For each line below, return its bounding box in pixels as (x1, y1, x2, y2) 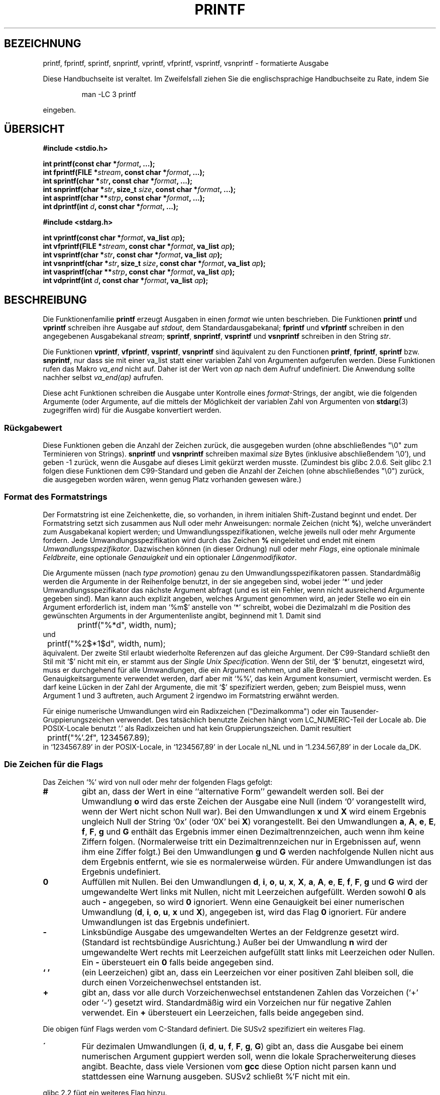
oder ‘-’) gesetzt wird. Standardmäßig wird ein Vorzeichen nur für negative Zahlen (81, 997, 392, 1008)
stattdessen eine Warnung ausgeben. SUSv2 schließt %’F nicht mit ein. (81, 1071, 350, 1081)
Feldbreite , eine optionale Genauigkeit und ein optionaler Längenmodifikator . (43, 553, 297, 562)
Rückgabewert (4, 422, 62, 433)
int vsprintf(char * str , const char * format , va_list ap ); (43, 250, 223, 259)
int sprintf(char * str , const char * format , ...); (43, 176, 193, 186)
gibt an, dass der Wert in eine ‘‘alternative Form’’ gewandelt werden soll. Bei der (81, 786, 384, 796)
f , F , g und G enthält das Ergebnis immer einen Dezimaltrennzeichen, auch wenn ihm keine (81, 826, 424, 837)
